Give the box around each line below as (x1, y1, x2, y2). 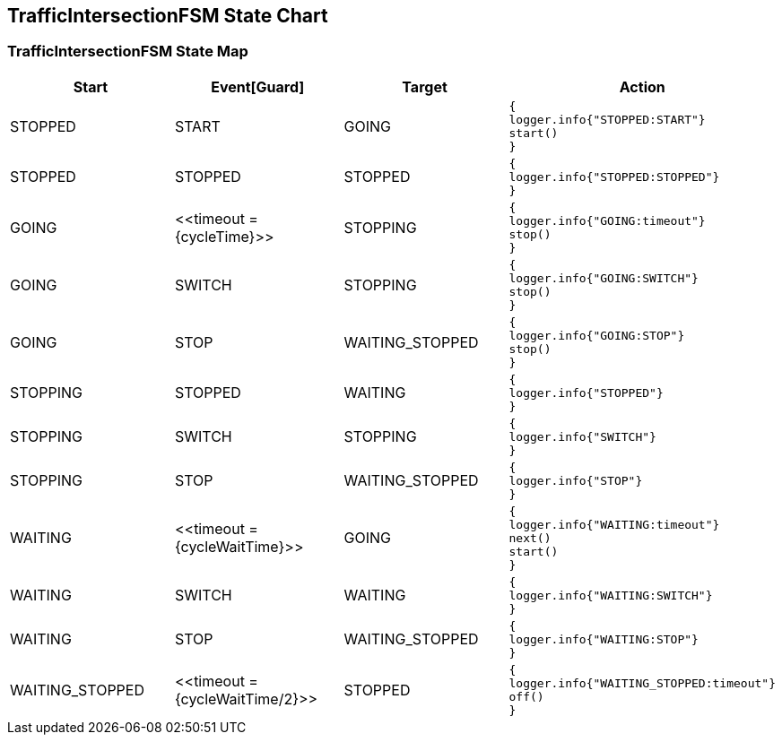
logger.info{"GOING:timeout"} (508, 213, 706, 228)
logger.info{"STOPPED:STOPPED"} (508, 169, 720, 184)
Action (619, 77, 665, 96)
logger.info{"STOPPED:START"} (508, 112, 706, 126)
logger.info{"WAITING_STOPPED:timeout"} (508, 676, 776, 690)
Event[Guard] (211, 77, 305, 96)
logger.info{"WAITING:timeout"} (508, 517, 720, 531)
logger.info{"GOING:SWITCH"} (508, 271, 699, 285)
